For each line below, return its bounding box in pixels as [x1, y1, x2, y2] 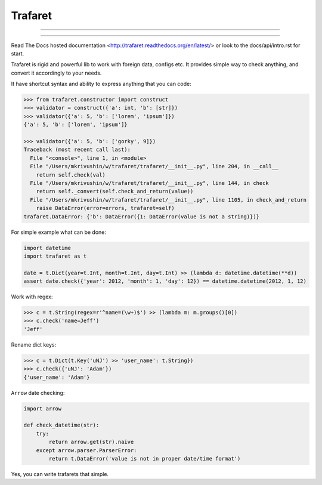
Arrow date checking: [11, 389, 65, 396]
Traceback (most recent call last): [23, 146, 131, 153]
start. [11, 50, 24, 57]
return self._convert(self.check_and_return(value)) [36, 188, 194, 195]
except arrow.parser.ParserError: [36, 447, 137, 453]
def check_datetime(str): [23, 422, 100, 429]
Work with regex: [11, 293, 53, 301]
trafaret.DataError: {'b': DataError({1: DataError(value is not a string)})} [23, 213, 259, 220]
